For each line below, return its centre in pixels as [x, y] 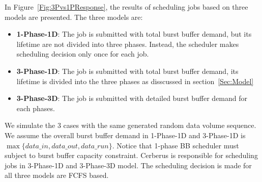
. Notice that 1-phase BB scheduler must [176, 145]
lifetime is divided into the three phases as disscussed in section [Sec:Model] [135, 81]
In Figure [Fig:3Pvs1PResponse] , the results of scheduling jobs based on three [126, 7]
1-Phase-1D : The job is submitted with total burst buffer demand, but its [134, 34]
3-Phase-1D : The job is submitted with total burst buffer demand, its [127, 71]
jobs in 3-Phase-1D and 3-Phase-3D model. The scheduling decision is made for [128, 165]
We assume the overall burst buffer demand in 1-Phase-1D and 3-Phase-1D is [125, 135]
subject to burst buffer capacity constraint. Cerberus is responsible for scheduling [131, 155]
